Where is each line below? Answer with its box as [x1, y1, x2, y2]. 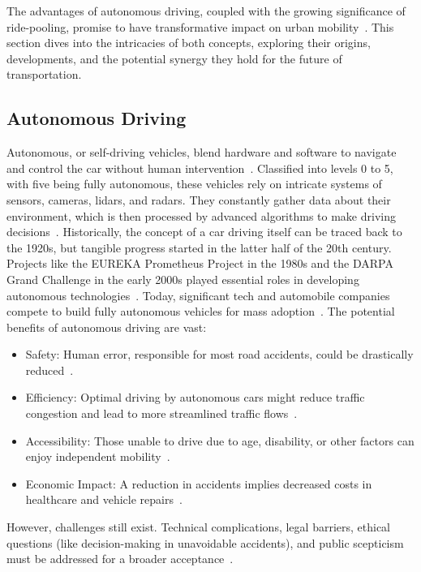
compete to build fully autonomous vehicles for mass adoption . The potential [6, 303, 395, 320]
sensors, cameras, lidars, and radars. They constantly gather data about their [6, 191, 391, 208]
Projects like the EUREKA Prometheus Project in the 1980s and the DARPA [6, 255, 393, 272]
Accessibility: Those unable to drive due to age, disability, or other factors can [25, 432, 415, 449]
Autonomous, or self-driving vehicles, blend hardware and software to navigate [6, 144, 397, 161]
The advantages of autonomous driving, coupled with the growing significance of [6, 2, 406, 19]
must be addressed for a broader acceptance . [6, 550, 234, 567]
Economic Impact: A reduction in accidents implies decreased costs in [25, 475, 372, 492]
